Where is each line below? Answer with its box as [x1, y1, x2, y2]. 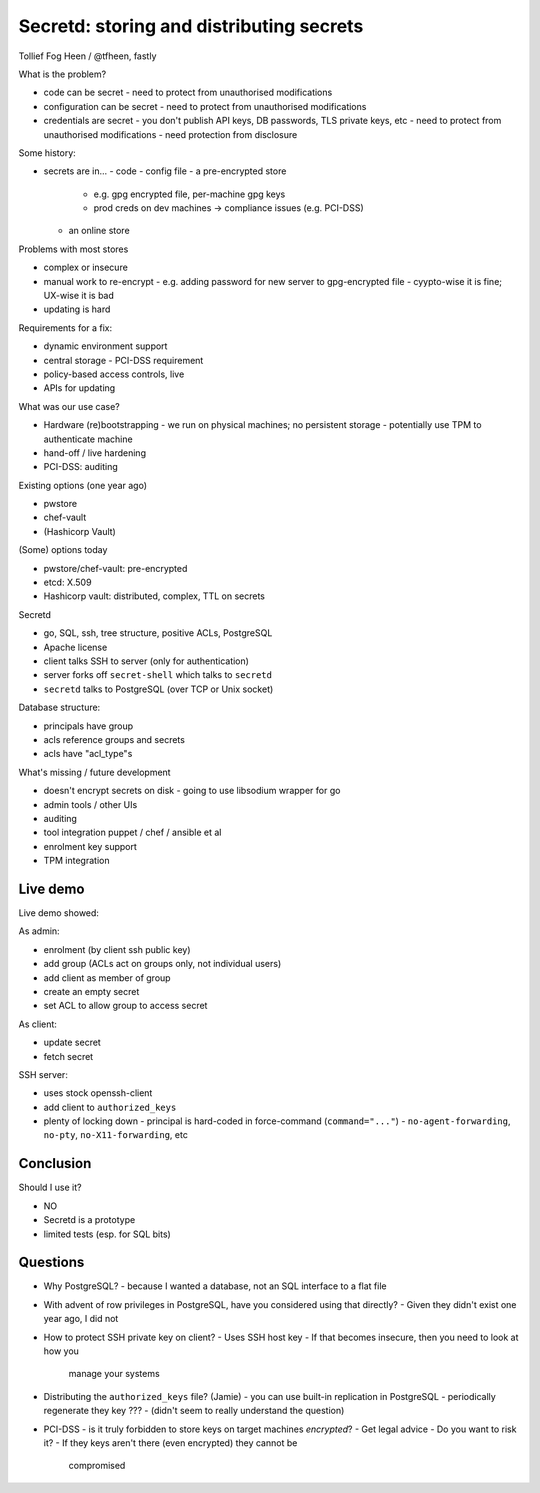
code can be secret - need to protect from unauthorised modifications [43, 86, 333, 99]
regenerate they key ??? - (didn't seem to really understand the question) [43, 1405, 345, 1417]
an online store [68, 225, 130, 237]
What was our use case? [18, 400, 120, 412]
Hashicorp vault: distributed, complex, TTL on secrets [43, 590, 265, 602]
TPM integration [43, 855, 110, 867]
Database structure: [18, 701, 101, 714]
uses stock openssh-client [43, 1087, 153, 1099]
